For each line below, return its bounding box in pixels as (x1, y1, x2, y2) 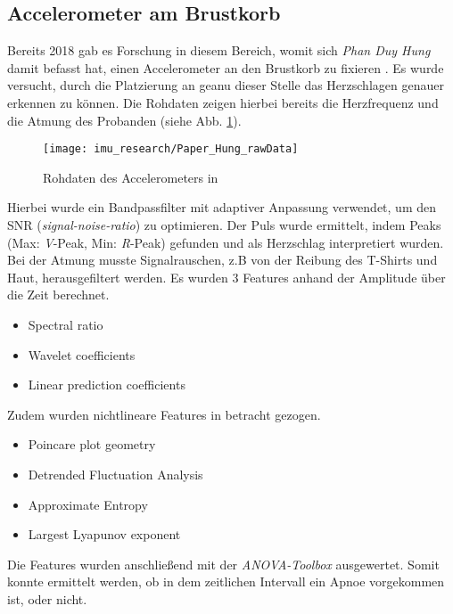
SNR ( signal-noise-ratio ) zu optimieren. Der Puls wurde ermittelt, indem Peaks (7, 216, 441, 234)
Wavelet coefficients (28, 345, 136, 364)
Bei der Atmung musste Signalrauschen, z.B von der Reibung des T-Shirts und (7, 250, 438, 269)
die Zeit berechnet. (7, 285, 110, 304)
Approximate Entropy (28, 495, 148, 513)
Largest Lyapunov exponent (28, 525, 181, 544)
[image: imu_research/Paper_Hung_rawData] (43, 143, 299, 156)
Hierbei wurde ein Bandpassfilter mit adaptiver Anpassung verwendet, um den (7, 198, 436, 217)
